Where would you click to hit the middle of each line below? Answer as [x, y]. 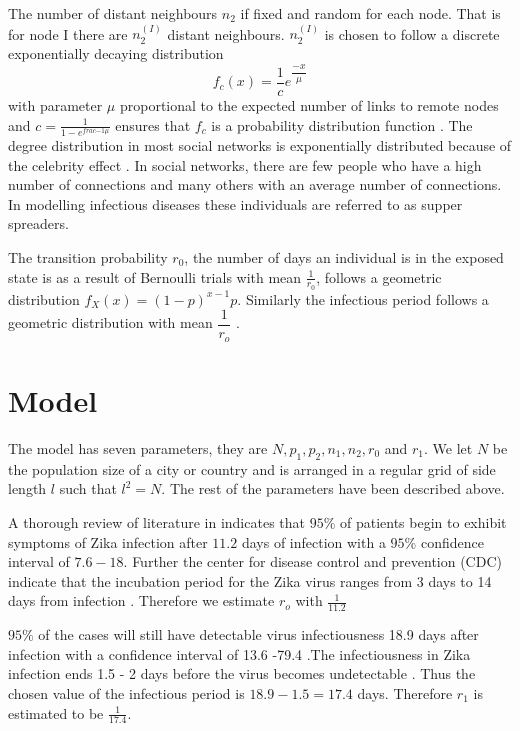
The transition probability [88, 256]
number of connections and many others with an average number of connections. [255, 184]
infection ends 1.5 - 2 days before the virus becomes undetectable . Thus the [242, 673]
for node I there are [68, 33]
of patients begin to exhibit [423, 522]
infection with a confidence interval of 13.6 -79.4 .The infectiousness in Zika [239, 653]
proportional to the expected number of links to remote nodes [309, 105]
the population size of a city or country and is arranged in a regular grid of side [252, 468]
